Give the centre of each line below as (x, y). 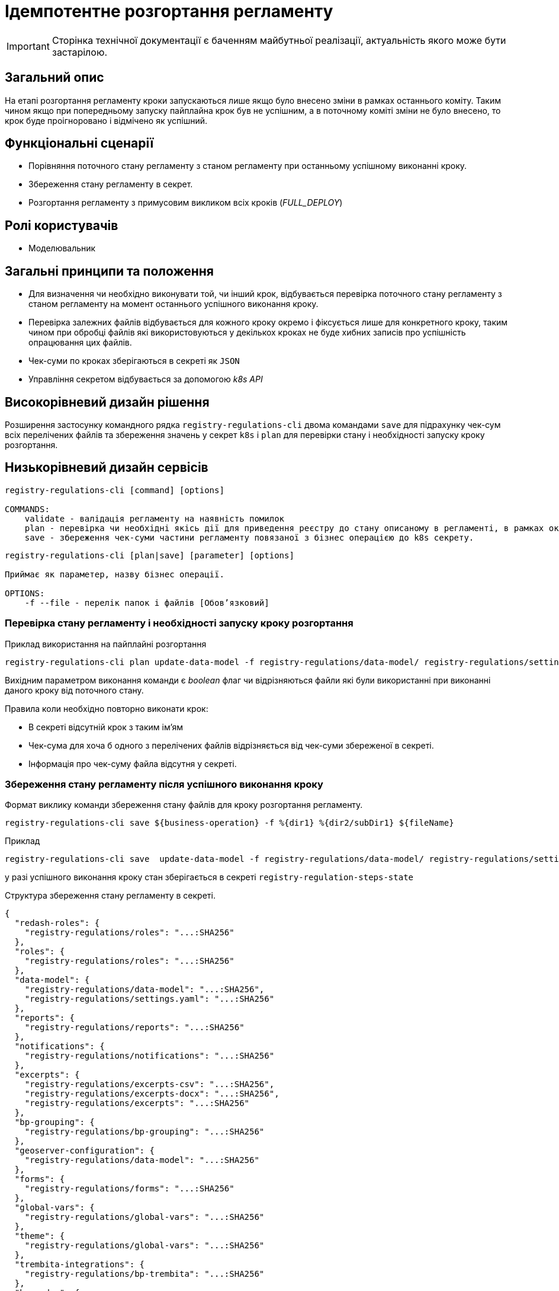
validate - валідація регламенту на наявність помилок (155, 518)
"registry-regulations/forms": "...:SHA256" (129, 1189)
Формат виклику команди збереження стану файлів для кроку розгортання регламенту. (184, 805)
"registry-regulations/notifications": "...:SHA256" (150, 1056)
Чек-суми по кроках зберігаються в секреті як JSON (134, 361)
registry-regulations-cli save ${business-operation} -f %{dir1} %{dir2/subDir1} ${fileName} (229, 823)
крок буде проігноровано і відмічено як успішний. (106, 120)
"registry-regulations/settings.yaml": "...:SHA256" (150, 999)
